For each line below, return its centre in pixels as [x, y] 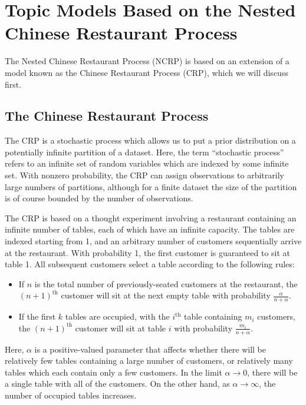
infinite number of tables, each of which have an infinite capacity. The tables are [150, 229]
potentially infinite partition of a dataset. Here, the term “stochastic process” [144, 152]
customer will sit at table [121, 328]
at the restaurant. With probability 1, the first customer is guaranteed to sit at [148, 252]
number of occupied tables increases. [71, 395]
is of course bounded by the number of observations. [99, 198]
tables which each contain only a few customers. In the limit [113, 372]
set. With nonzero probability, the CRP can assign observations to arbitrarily [144, 175]
